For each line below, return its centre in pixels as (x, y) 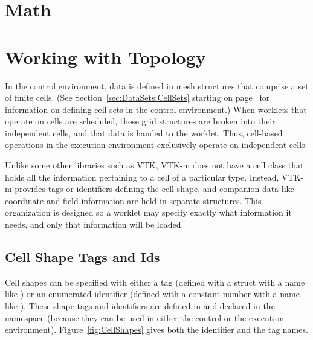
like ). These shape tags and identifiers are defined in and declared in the (140, 306)
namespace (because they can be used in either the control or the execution (144, 317)
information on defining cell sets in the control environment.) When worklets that (156, 109)
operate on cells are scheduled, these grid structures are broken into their (140, 121)
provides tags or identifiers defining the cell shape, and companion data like (154, 189)
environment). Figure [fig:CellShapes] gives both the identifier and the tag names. (156, 329)
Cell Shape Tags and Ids (82, 257)
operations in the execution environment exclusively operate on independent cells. (156, 145)
